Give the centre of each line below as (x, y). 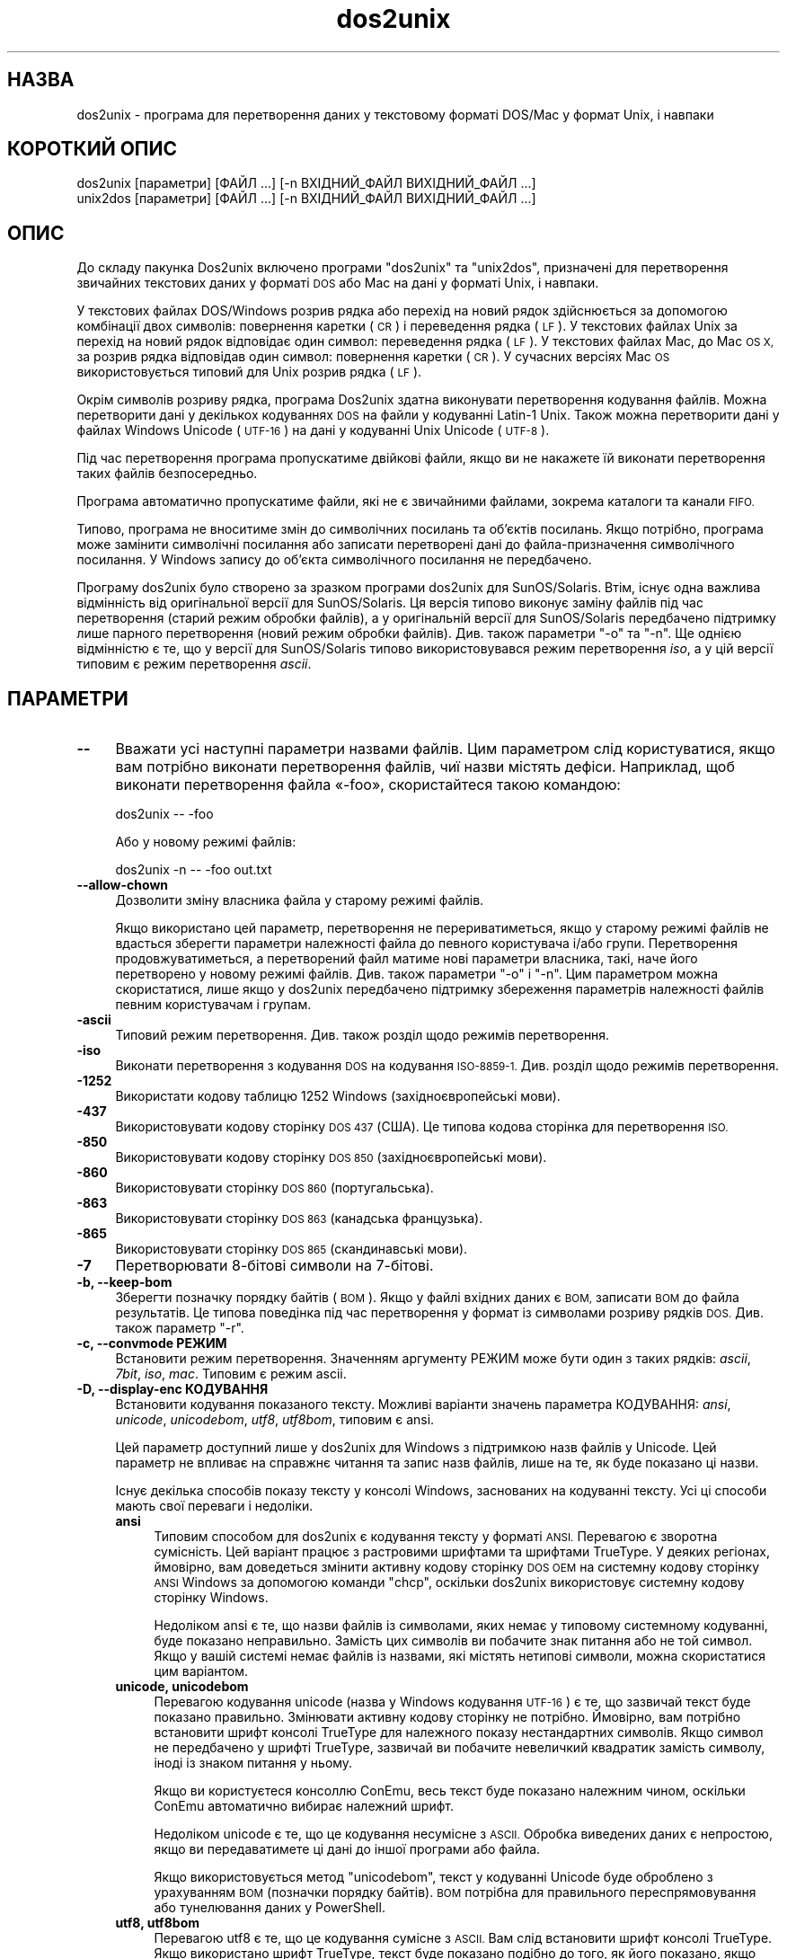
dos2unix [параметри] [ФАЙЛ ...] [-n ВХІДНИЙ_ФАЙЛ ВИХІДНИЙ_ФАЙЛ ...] (306, 183)
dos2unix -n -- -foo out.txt (194, 870)
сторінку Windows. (211, 1598)
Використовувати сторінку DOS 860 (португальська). (274, 1188)
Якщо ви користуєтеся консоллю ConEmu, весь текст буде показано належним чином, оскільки (450, 1791)
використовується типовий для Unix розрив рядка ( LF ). (249, 372)
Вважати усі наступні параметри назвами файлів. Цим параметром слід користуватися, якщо (445, 749)
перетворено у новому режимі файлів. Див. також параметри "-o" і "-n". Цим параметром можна (417, 974)
